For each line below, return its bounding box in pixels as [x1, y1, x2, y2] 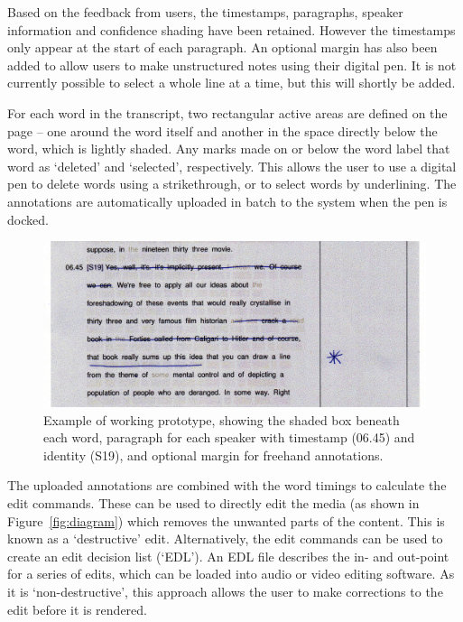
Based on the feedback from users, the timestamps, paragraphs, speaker [7, 3, 403, 21]
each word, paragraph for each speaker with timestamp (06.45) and [43, 428, 415, 447]
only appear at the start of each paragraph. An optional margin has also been [7, 38, 438, 57]
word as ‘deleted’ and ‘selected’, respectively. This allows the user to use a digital [7, 156, 457, 175]
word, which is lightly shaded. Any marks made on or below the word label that [7, 139, 450, 158]
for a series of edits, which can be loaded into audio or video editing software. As [7, 564, 455, 583]
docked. [7, 209, 49, 228]
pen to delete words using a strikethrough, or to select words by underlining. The [7, 174, 457, 193]
